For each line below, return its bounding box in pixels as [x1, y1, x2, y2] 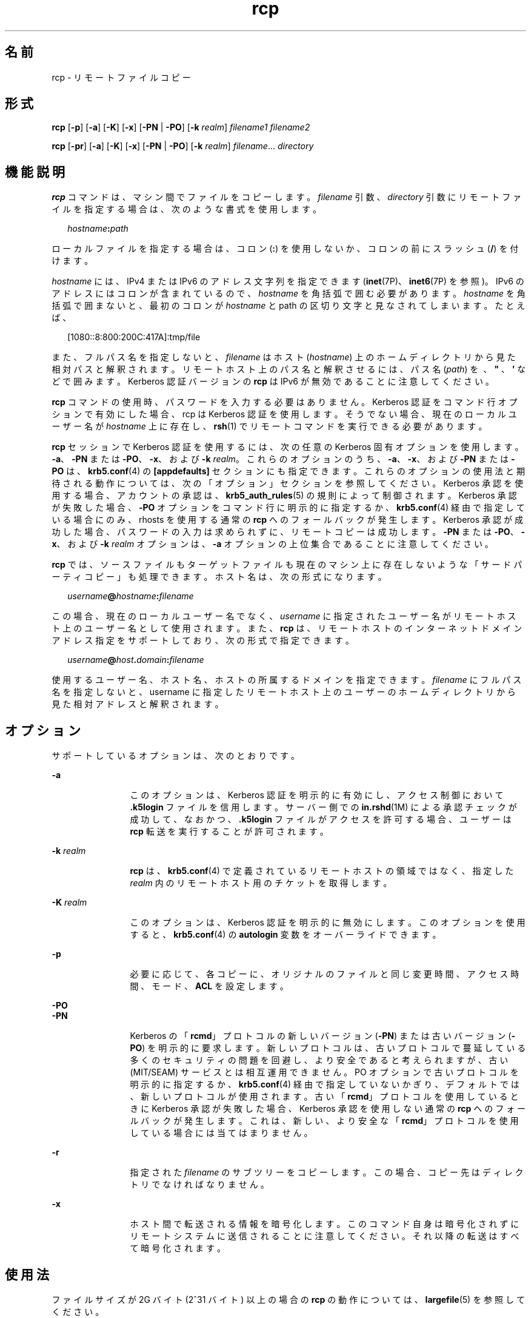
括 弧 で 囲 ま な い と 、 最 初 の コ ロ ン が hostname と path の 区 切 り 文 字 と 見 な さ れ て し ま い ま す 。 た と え [52, 300, 526, 311]
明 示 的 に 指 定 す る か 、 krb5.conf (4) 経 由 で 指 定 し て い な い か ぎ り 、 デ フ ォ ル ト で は [130, 1079, 519, 1090]
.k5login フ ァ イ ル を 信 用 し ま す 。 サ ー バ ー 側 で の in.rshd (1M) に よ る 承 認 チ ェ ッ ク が [130, 802, 517, 813]
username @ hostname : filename [67, 591, 194, 602]
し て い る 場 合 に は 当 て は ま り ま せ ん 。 [130, 1128, 313, 1138]
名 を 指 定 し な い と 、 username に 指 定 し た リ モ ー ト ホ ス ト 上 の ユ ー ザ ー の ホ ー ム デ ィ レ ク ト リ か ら [52, 687, 516, 698]
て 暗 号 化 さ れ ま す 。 [130, 1243, 225, 1254]
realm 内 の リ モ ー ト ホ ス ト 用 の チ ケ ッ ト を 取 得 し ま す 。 [130, 878, 392, 889]
